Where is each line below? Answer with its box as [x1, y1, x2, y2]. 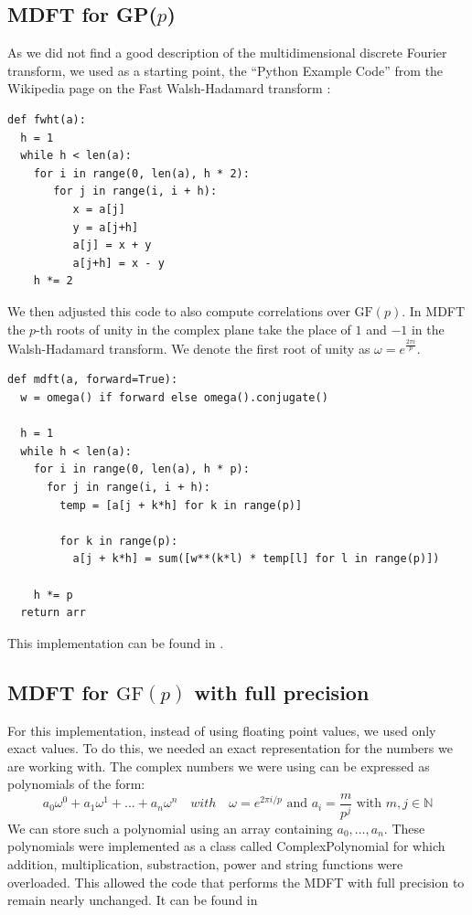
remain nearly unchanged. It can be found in [7, 890, 258, 910]
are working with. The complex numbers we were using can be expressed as [7, 756, 430, 775]
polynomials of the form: [7, 774, 145, 793]
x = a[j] [72, 202, 125, 216]
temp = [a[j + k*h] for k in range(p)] [59, 498, 303, 512]
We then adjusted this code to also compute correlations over [7, 301, 350, 320]
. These [383, 818, 425, 837]
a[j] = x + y [72, 239, 152, 252]
